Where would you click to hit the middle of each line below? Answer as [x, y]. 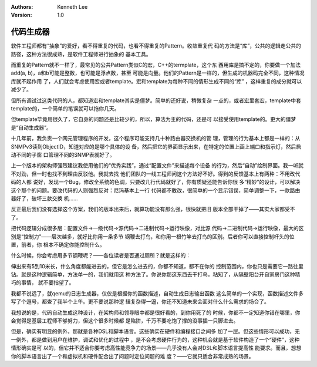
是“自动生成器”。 [31, 127]
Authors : [22, 7]
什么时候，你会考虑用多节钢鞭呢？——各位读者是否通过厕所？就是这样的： [101, 255]
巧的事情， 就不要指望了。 [43, 282]
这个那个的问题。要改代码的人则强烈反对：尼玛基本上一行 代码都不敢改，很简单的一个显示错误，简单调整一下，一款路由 [156, 190]
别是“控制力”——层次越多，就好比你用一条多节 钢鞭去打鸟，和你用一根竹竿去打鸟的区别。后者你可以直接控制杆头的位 [153, 236]
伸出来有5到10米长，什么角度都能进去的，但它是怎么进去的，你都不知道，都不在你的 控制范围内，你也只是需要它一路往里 [157, 266]
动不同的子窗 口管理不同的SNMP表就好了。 [63, 154]
